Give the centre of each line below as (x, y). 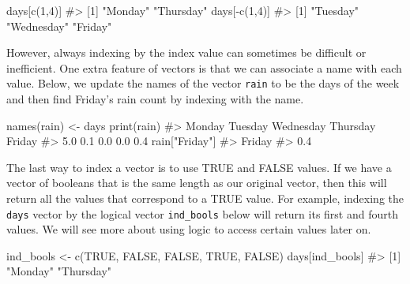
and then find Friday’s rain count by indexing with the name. (155, 99)
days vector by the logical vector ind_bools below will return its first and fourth (202, 213)
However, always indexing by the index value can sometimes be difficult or (186, 52)
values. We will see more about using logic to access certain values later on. (189, 229)
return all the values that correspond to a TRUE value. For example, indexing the (205, 198)
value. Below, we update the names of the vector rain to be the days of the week (203, 83)
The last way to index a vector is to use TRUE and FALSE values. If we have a (199, 167)
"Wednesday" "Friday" (59, 26)
